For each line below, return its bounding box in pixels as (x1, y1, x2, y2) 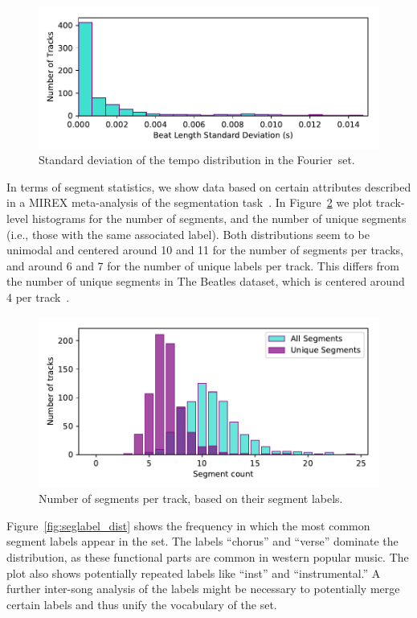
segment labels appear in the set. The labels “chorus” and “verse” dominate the (6, 533, 399, 550)
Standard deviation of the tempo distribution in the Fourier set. (39, 151, 355, 168)
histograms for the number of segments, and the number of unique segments (31, 210, 407, 227)
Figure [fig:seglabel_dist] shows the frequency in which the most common (6, 517, 370, 534)
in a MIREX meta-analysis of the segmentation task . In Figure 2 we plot (6, 194, 373, 211)
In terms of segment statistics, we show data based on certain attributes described (6, 178, 411, 195)
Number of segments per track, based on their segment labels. (39, 490, 343, 507)
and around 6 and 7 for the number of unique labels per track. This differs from (6, 257, 399, 274)
